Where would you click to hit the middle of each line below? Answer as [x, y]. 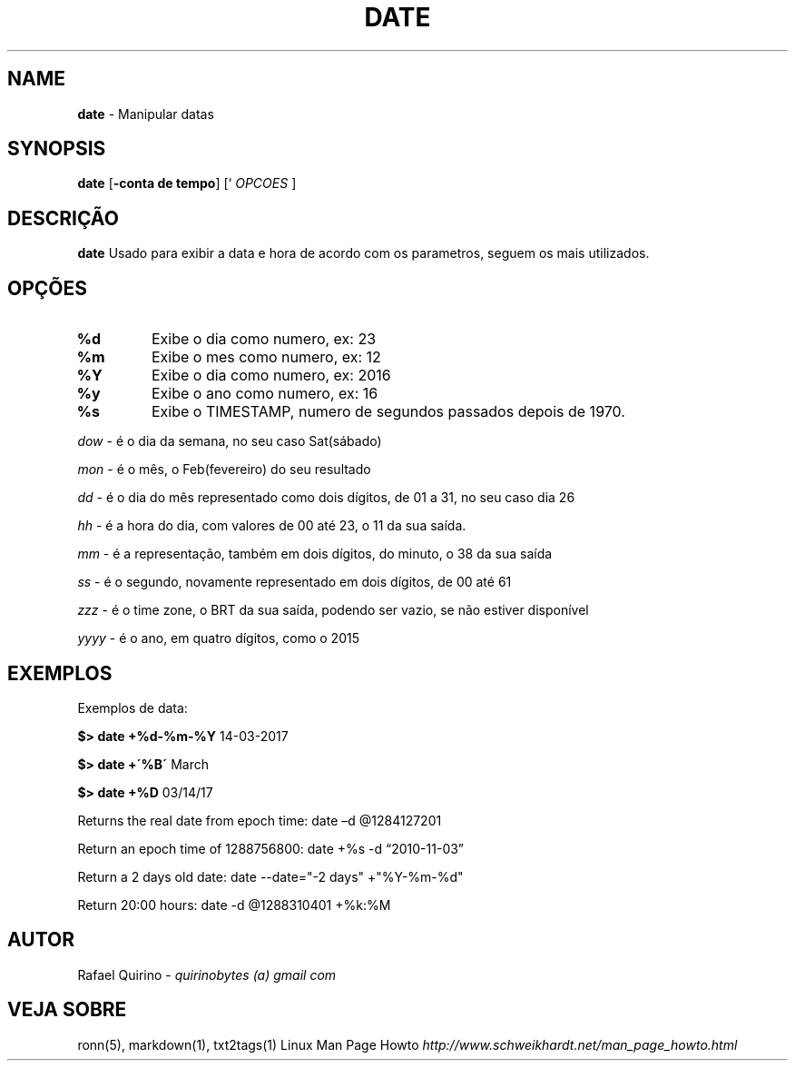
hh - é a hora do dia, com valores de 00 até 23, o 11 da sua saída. [272, 526]
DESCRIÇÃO [63, 218]
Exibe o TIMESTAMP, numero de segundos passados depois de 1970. [388, 412]
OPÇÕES [48, 288]
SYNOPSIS [57, 149]
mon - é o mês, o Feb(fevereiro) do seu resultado [224, 470]
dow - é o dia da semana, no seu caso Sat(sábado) [230, 441]
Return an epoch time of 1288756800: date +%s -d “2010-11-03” [271, 848]
